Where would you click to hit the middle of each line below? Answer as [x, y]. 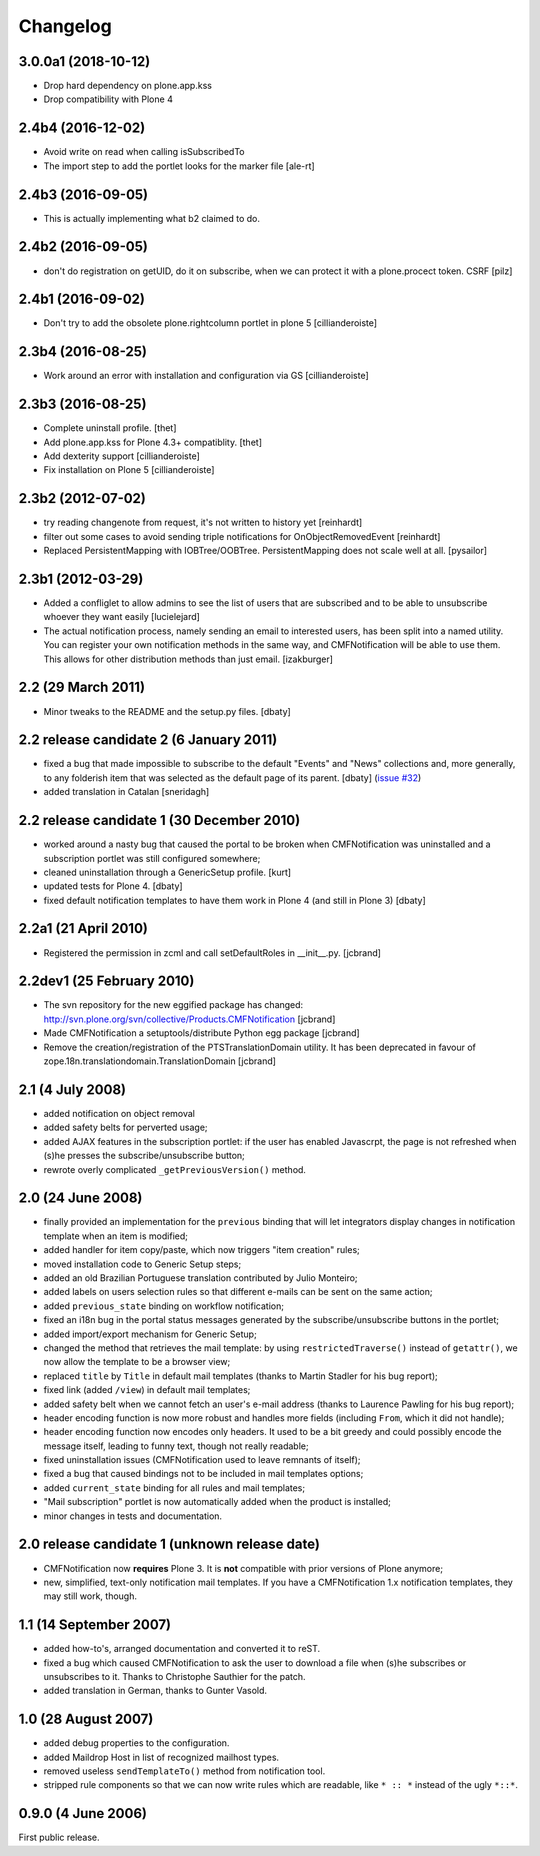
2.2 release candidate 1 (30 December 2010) [159, 820]
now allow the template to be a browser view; [137, 1362]
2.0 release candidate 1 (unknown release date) [169, 1544]
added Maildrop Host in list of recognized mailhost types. [161, 1757]
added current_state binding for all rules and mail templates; [174, 1487]
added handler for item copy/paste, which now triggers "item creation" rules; [201, 1250]
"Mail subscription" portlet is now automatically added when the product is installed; [217, 1502]
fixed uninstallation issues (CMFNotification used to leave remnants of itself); [202, 1460]
